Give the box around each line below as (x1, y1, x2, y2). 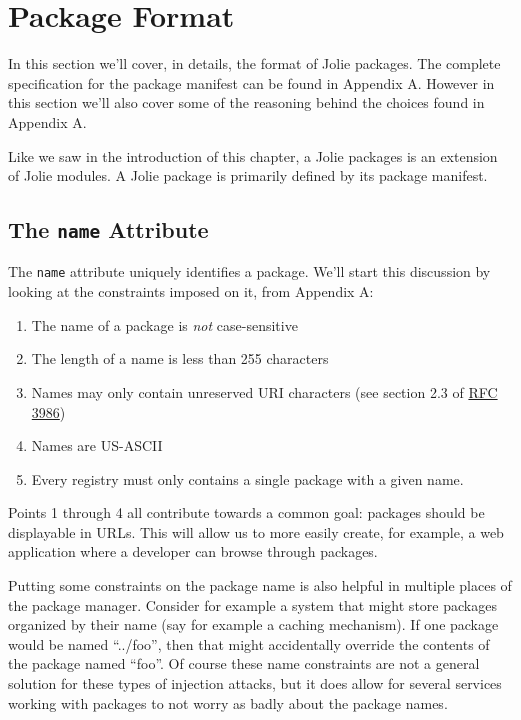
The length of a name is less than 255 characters (31, 348, 329, 369)
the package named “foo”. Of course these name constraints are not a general (8, 653, 480, 674)
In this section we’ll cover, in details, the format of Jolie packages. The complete (8, 53, 501, 74)
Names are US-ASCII (31, 435, 163, 456)
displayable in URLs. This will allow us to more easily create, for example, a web (8, 521, 504, 542)
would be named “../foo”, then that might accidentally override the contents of (8, 633, 490, 654)
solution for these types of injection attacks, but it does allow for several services (8, 673, 502, 694)
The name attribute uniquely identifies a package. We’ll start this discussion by (8, 261, 491, 282)
